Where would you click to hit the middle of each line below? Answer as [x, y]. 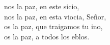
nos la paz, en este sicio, [42, 6]
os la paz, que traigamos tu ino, [53, 26]
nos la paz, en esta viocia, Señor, [55, 16]
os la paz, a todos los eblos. [47, 36]
